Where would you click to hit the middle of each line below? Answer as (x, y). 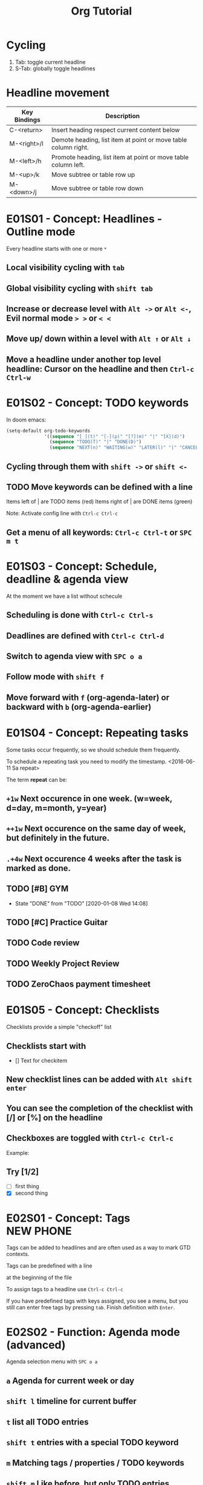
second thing (31, 1193)
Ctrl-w (19, 378)
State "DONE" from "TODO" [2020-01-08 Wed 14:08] (81, 903)
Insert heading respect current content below (115, 130)
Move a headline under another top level (84, 359)
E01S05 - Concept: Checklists (83, 1010)
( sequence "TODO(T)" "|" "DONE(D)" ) (95, 442)
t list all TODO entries (47, 1422)
